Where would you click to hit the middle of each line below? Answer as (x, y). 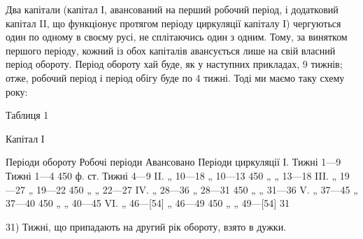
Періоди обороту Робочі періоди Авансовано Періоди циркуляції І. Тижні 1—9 (173, 162)
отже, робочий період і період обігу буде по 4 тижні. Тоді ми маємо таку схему (175, 77)
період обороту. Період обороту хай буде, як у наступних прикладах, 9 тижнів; (174, 64)
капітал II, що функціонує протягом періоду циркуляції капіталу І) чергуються (173, 23)
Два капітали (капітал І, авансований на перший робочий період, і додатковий (172, 9)
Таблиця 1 (27, 115)
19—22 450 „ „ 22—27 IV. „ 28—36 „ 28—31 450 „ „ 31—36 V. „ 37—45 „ (197, 189)
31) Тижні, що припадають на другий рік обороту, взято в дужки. (146, 226)
